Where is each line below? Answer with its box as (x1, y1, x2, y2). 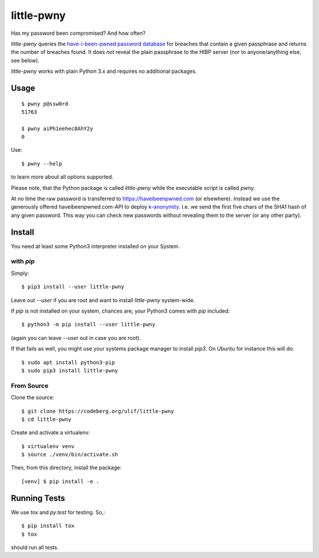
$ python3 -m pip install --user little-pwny (21, 321, 156, 328)
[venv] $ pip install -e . (21, 478, 100, 485)
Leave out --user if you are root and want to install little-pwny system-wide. (11, 296, 195, 304)
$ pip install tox (21, 523, 75, 529)
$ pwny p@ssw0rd (21, 100, 69, 107)
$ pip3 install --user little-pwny (21, 284, 125, 290)
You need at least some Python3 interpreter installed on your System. (11, 242, 180, 249)
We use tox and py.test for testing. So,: (11, 508, 106, 515)
